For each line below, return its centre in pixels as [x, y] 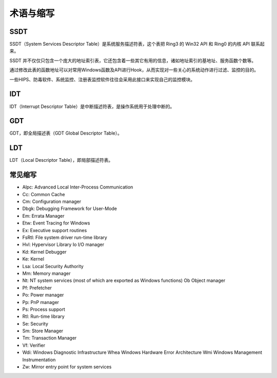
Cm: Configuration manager [52, 202]
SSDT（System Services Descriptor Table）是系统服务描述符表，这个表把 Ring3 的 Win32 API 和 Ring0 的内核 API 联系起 [137, 44]
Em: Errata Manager [43, 216]
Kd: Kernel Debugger [44, 252]
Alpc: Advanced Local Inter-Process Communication [78, 187]
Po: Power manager [43, 295]
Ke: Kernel [33, 259]
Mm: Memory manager [46, 273]
